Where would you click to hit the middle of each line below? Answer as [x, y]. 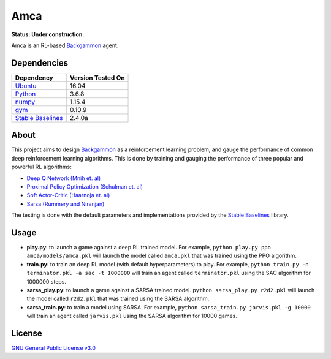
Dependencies [40, 63]
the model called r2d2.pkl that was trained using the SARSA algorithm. [118, 299]
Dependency [34, 78]
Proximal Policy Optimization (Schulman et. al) [85, 186]
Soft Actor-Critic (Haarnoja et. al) [68, 195]
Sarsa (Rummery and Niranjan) [66, 204]
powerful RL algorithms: [41, 167]
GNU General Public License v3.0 [54, 348]
